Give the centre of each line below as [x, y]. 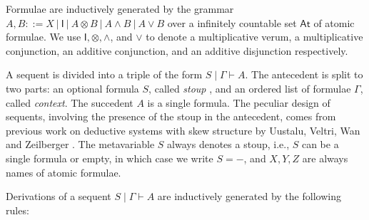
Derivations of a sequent [59, 196]
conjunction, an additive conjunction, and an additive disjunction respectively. [177, 50]
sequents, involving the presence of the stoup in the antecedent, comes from [171, 116]
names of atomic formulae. [64, 172]
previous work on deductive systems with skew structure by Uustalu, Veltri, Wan [183, 130]
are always [325, 158]
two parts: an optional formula [72, 88]
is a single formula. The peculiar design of [239, 102]
